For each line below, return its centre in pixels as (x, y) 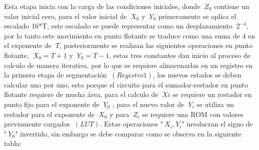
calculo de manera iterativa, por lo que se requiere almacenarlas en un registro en (129, 65)
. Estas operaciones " (131, 124)
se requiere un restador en (212, 94)
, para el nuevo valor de (148, 104)
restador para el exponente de (49, 114)
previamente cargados (37, 124)
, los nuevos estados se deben (197, 75)
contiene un (232, 6)
